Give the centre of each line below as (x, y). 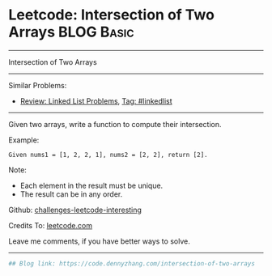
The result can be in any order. (71, 194)
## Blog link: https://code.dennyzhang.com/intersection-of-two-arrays (132, 263)
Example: (24, 140)
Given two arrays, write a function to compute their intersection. (115, 124)
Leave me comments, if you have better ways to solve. (99, 241)
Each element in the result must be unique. (91, 185)
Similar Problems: (38, 85)
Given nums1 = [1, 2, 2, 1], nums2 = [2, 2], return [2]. (108, 155)
